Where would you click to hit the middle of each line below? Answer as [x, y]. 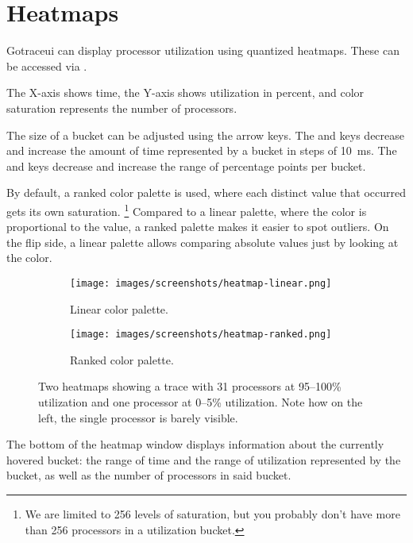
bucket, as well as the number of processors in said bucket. [149, 475]
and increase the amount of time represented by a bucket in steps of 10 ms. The [202, 150]
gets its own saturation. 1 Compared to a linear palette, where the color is [187, 210]
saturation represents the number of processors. [122, 108]
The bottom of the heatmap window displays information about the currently [195, 444]
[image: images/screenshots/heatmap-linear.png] [201, 283]
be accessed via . [47, 65]
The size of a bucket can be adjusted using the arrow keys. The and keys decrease [206, 135]
